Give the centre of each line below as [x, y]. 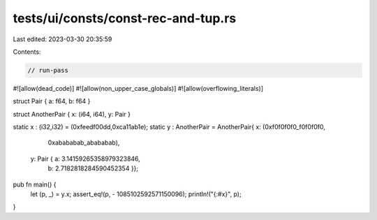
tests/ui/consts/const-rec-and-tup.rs [125, 18]
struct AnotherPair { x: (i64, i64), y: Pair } [72, 114]
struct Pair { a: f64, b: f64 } [52, 101]
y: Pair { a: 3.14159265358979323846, [86, 159]
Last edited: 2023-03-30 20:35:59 [62, 39]
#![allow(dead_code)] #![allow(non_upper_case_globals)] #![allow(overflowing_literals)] [138, 88]
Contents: [27, 52]
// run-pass [48, 70]
